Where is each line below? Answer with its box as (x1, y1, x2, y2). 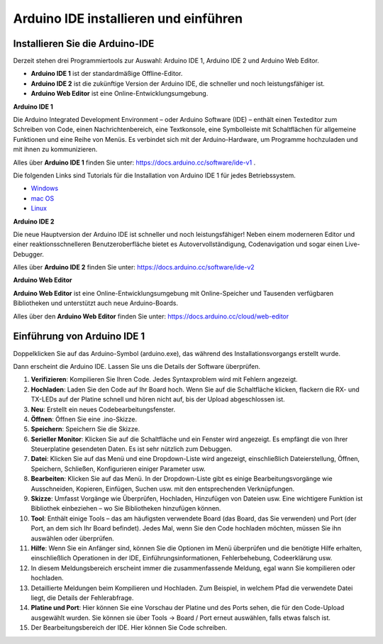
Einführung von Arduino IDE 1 (13, 331, 145, 343)
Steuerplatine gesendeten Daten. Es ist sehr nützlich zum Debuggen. (30, 445, 233, 453)
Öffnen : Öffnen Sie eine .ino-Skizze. (30, 415, 138, 423)
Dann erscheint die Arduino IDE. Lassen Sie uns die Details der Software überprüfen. (13, 362, 261, 370)
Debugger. (13, 250, 44, 258)
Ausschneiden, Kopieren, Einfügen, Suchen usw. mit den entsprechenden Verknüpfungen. (30, 484, 295, 493)
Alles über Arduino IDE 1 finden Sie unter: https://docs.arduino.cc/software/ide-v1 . (13, 158, 256, 167)
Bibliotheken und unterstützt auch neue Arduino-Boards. (13, 299, 179, 308)
